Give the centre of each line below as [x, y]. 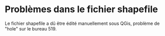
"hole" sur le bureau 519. [31, 28]
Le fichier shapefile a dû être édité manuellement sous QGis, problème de [82, 23]
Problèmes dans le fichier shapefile [81, 9]
